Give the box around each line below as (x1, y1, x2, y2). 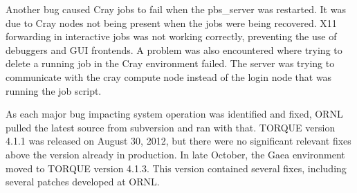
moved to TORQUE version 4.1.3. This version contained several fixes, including (6, 160, 347, 175)
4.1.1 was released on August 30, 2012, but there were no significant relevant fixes (6, 134, 351, 148)
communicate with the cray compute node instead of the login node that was (6, 69, 332, 84)
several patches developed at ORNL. (6, 174, 160, 189)
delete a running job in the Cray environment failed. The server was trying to (6, 56, 335, 71)
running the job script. (6, 83, 102, 98)
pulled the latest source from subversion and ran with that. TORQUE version (6, 120, 336, 134)
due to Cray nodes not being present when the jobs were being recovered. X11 (6, 15, 337, 30)
